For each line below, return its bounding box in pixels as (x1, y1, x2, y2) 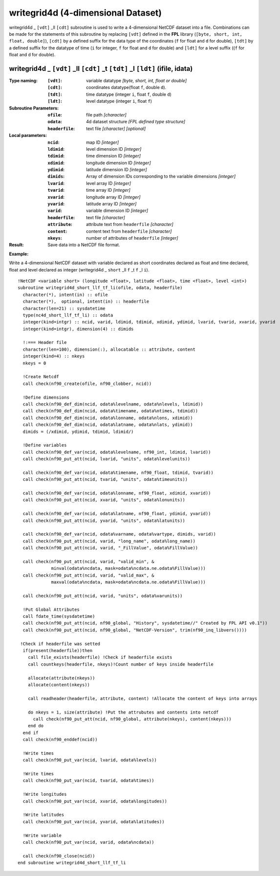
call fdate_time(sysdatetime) (22, 614, 95, 619)
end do (27, 723, 44, 729)
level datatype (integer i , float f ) (86, 98, 152, 104)
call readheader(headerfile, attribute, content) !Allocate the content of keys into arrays (27, 696, 258, 701)
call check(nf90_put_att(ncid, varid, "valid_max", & (22, 572, 154, 578)
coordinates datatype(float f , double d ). (86, 85, 167, 90)
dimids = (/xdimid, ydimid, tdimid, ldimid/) (22, 428, 134, 434)
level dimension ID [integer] (86, 146, 142, 152)
